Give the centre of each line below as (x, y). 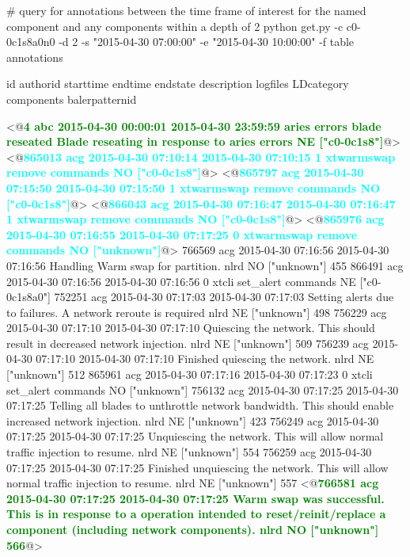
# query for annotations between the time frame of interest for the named (186, 10)
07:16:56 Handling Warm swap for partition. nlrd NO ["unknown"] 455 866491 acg (205, 265)
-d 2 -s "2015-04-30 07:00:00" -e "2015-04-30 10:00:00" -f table (207, 42)
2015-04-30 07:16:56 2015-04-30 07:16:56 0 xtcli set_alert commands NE (181, 281)
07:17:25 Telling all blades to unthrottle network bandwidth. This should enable (200, 405)
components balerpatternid (72, 99)
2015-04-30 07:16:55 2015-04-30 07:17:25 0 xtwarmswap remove (182, 234)
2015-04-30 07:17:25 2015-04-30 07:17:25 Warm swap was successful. (196, 498)
